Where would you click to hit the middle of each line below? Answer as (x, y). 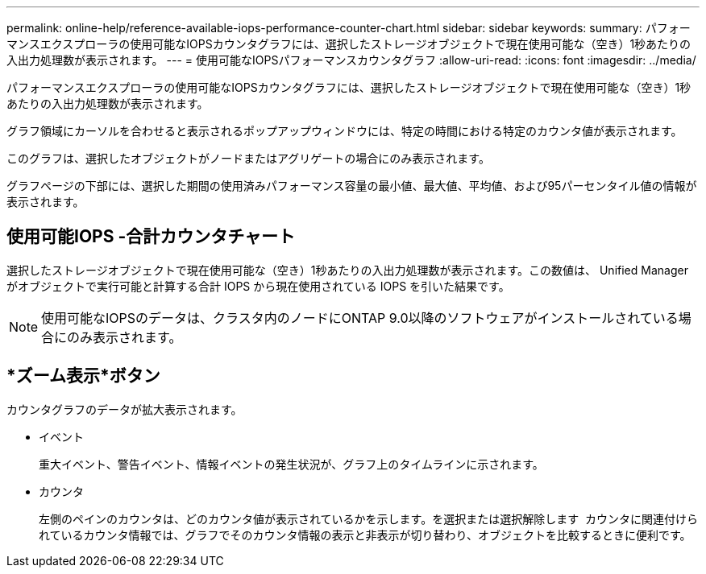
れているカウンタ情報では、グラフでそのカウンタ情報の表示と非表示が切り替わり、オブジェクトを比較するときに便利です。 (365, 535)
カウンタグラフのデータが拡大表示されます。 (125, 409)
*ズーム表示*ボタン (83, 376)
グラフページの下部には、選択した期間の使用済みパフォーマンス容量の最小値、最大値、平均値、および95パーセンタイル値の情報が (352, 186)
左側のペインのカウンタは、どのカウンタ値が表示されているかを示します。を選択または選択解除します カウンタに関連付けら (369, 518)
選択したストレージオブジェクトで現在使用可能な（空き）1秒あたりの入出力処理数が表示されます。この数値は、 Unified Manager (347, 270)
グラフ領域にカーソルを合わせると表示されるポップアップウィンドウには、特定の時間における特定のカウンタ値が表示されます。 (345, 131)
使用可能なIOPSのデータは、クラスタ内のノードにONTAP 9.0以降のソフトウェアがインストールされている (360, 318)
